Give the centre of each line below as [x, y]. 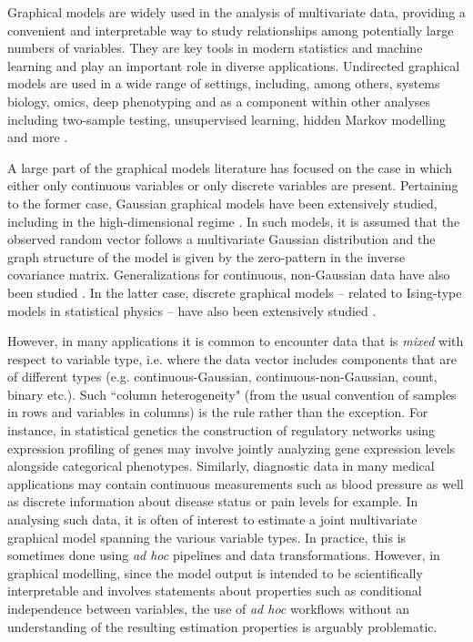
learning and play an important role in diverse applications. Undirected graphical [234, 65]
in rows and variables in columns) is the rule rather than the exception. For [218, 412]
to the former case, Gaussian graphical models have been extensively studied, [222, 203]
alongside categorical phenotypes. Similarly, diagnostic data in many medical [221, 466]
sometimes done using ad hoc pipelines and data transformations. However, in [224, 555]
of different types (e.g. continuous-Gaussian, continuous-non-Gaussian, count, [222, 377]
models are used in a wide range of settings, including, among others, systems [224, 83]
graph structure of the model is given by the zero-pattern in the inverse [206, 256]
